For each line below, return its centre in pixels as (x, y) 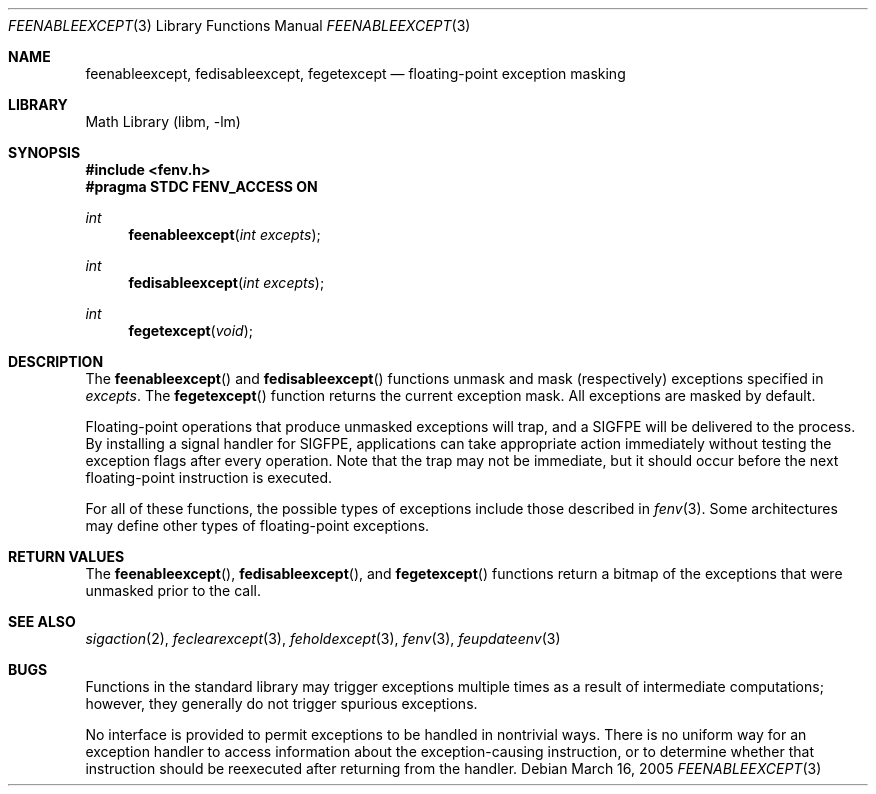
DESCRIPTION (56, 361)
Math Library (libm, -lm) (163, 121)
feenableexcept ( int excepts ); (224, 234)
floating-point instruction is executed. (209, 477)
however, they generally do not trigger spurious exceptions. (281, 703)
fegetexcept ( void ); (191, 330)
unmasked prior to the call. (173, 590)
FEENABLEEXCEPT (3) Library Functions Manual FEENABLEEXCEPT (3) (239, 25)
